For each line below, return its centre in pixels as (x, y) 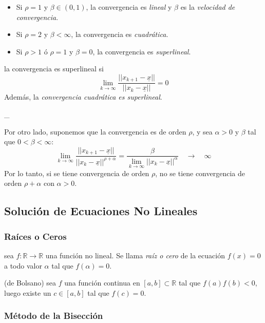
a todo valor (23, 265)
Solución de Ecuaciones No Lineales (101, 211)
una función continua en (102, 283)
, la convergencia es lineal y (129, 7)
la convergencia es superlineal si (54, 69)
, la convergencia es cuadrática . (120, 34)
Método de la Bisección (54, 316)
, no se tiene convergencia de (200, 173)
